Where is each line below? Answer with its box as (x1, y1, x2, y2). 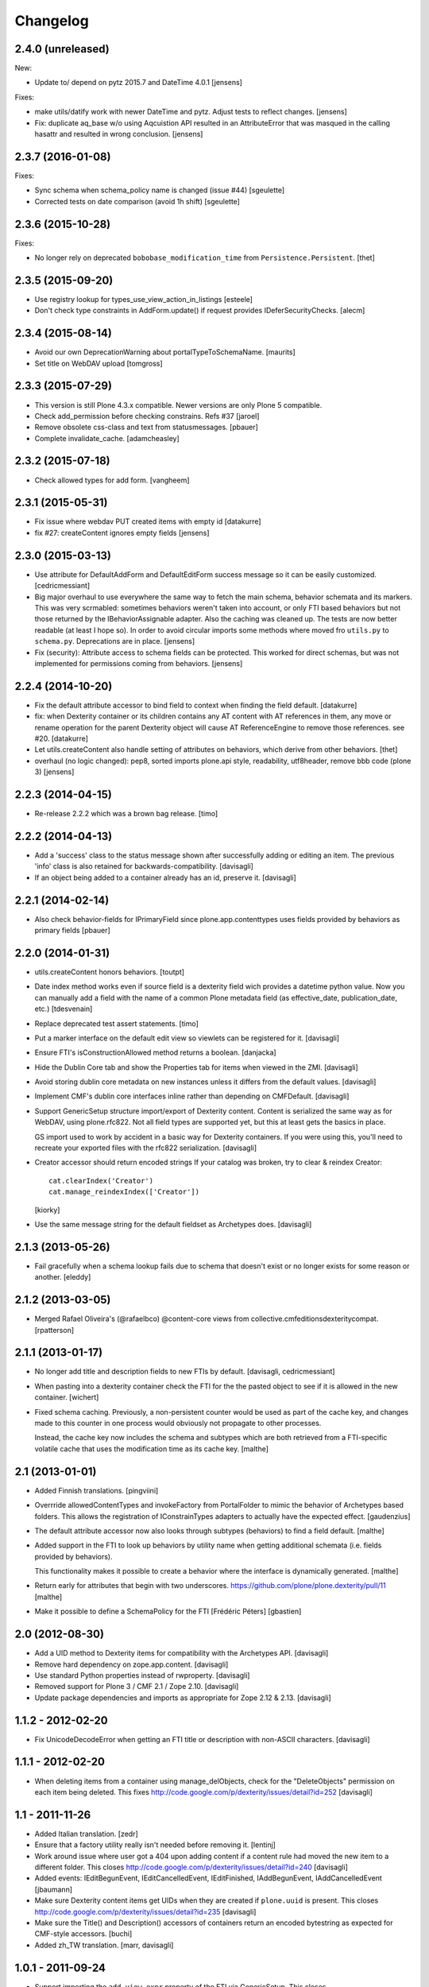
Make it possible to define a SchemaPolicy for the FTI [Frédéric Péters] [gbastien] (34, 1606, 302, 1617)
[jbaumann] (34, 1884, 73, 1894)
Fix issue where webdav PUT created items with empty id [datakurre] (34, 517, 261, 526)
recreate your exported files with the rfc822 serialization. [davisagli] (34, 1143, 257, 1152)
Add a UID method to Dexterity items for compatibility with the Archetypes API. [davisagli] (34, 1648, 329, 1658)
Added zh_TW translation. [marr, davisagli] (34, 1940, 174, 1950)
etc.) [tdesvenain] (34, 1004, 93, 1013)
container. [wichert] (34, 1392, 99, 1402)
